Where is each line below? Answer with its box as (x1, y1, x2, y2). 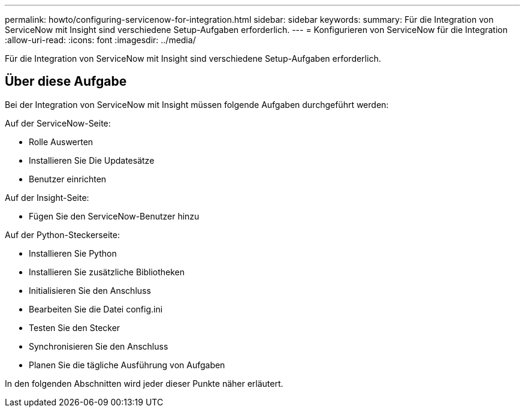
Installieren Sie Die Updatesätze (29, 155, 155, 166)
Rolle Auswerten (29, 136, 93, 147)
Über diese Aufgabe (5, 74, 127, 89)
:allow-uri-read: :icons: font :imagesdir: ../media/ (5, 35, 196, 45)
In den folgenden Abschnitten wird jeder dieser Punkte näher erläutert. (5, 378, 283, 389)
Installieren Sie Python (29, 248, 117, 258)
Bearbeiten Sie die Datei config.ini (29, 303, 163, 314)
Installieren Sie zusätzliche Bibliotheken (29, 266, 185, 277)
